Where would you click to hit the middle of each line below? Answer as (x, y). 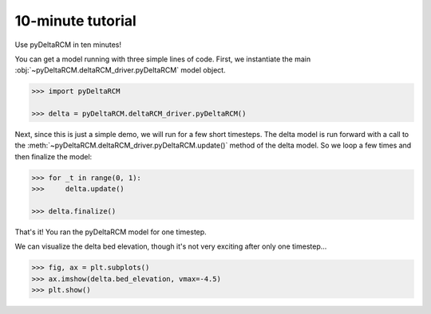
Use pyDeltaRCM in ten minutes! (68, 45)
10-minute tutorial (76, 21)
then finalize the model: (53, 156)
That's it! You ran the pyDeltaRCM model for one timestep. (111, 232)
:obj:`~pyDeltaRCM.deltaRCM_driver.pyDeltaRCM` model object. (121, 70)
